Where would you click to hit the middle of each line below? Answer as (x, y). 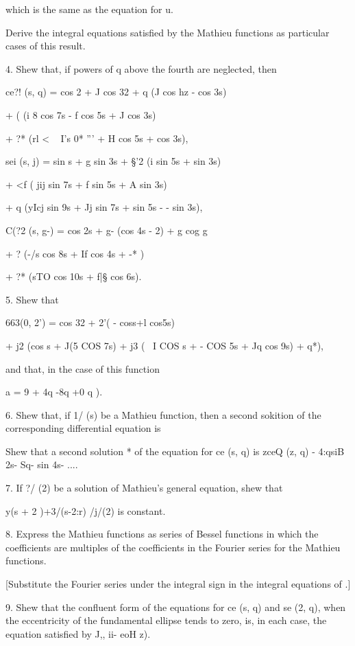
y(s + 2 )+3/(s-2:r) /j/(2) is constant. (86, 510)
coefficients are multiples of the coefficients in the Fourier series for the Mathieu (173, 547)
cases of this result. (46, 46)
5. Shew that (32, 299)
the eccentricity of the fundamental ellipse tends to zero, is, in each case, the (166, 620)
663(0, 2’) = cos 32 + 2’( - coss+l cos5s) (90, 322)
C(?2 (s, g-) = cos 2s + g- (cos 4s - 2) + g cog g (107, 230)
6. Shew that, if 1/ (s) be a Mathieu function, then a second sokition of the (163, 414)
